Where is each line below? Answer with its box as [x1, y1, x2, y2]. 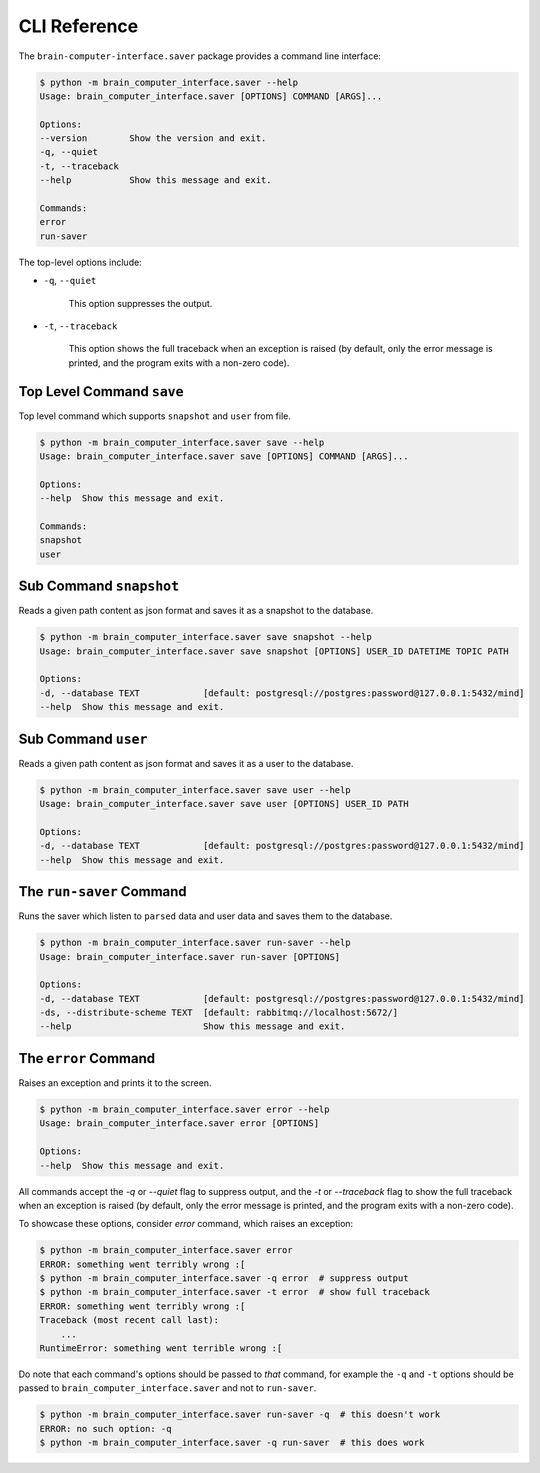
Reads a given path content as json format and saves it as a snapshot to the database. [18, 605, 374, 617]
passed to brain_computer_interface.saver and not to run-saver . [18, 1382, 317, 1394]
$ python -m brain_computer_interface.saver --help [39, 76, 299, 88]
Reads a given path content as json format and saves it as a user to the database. [18, 757, 354, 769]
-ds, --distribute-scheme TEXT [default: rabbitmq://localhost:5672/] [39, 1007, 399, 1019]
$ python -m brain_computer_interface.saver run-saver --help [39, 937, 351, 949]
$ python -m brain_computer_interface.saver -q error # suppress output [39, 1273, 409, 1284]
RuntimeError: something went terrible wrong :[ [39, 1343, 283, 1354]
